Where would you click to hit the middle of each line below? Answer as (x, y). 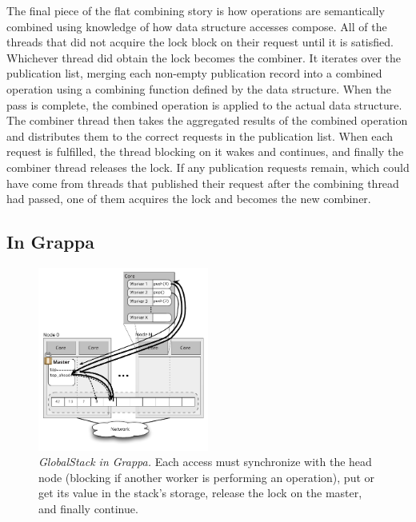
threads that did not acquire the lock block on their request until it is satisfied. (200, 42)
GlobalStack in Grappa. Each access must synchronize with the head (205, 462)
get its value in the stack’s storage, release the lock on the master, (200, 493)
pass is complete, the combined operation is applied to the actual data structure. (204, 104)
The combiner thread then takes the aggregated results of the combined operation (207, 120)
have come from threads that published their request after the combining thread (203, 183)
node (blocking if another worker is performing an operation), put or (207, 477)
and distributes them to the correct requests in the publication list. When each (200, 135)
